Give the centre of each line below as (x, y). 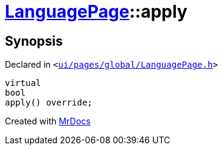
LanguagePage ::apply (96, 12)
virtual (23, 83)
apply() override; (49, 103)
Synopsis (34, 41)
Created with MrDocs (48, 121)
